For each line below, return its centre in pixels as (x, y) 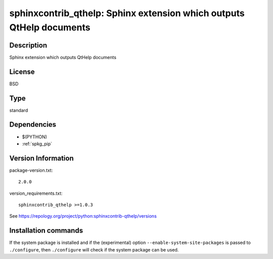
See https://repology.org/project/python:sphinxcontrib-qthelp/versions (83, 216)
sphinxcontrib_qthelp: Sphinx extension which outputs (127, 13)
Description (28, 45)
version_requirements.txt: (36, 193)
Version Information (41, 158)
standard (19, 110)
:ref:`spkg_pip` (37, 143)
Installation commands (46, 230)
